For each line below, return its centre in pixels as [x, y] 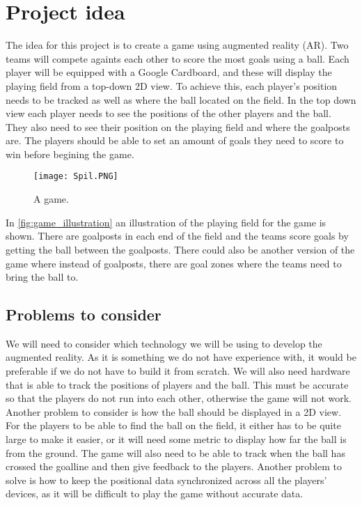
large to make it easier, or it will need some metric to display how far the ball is [176, 439]
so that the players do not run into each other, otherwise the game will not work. [179, 398]
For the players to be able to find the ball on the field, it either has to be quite [173, 425]
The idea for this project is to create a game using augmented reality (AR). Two [177, 45]
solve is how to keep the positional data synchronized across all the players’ [166, 480]
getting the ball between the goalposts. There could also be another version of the [180, 249]
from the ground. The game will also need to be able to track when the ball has [175, 452]
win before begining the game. [70, 154]
